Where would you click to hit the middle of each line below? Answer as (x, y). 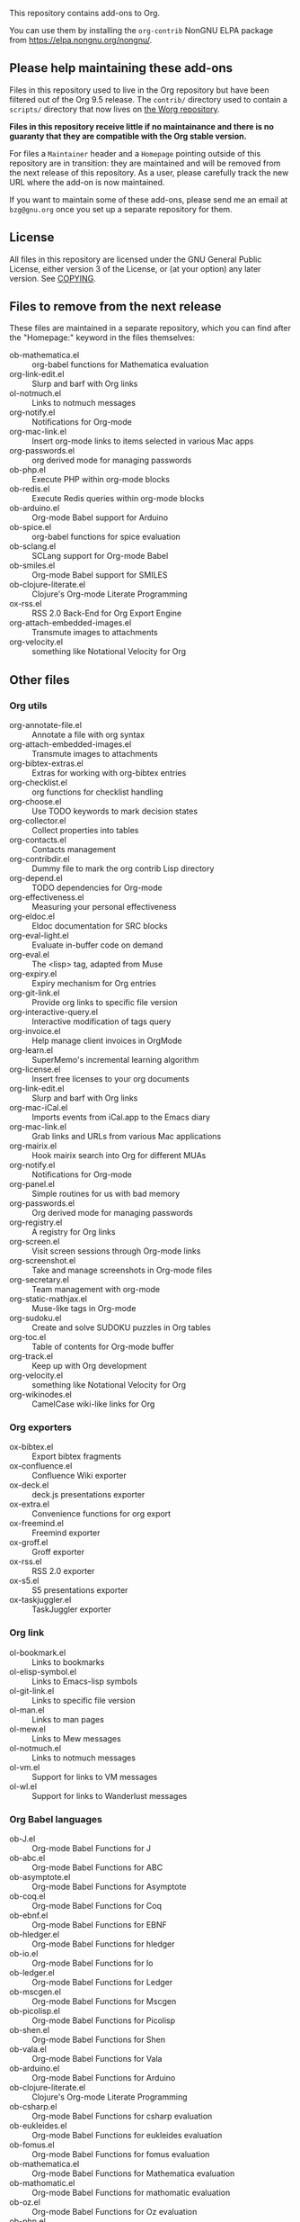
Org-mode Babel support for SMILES (100, 575)
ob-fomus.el (32, 2145)
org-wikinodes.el (40, 1395)
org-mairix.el (33, 1146)
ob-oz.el (25, 2202)
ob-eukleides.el (38, 2126)
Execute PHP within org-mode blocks (101, 480)
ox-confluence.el (41, 1466)
